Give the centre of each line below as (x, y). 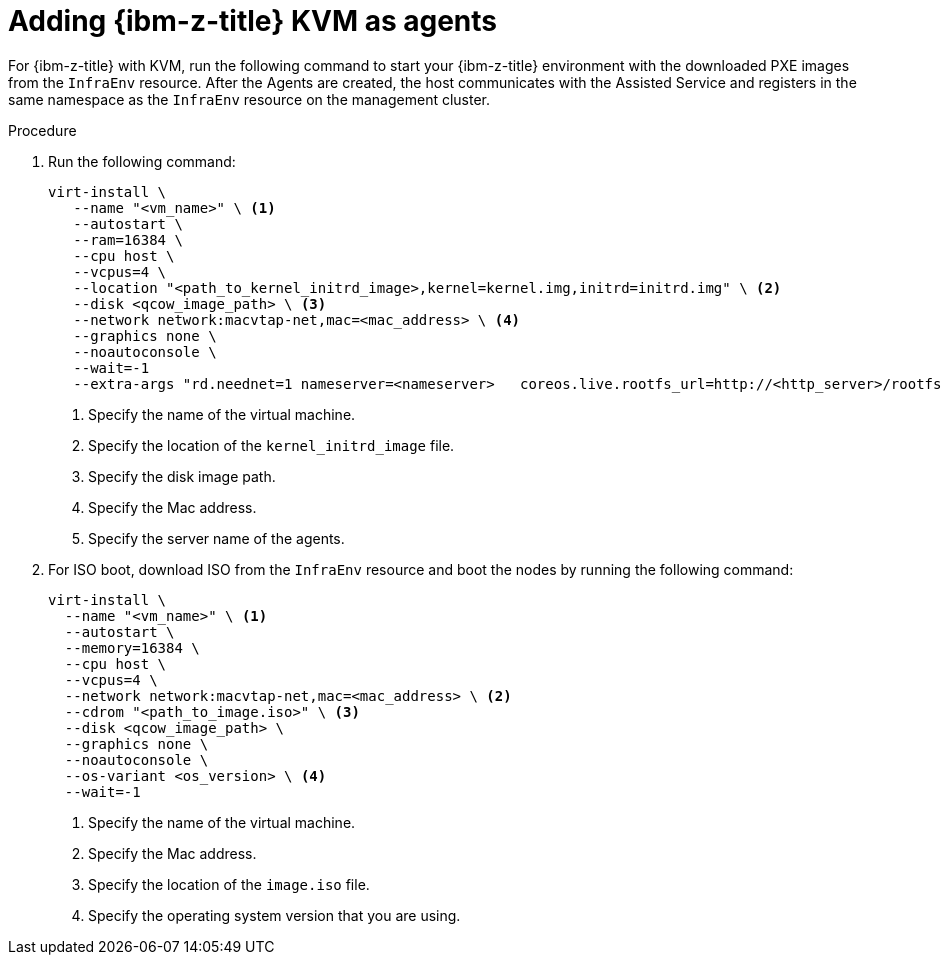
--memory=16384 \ (132, 647)
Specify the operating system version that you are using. (274, 915)
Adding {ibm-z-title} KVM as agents (253, 21)
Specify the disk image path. (182, 476)
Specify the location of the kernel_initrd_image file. (271, 445)
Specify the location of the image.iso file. (229, 884)
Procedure (42, 130)
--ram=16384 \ (128, 239)
